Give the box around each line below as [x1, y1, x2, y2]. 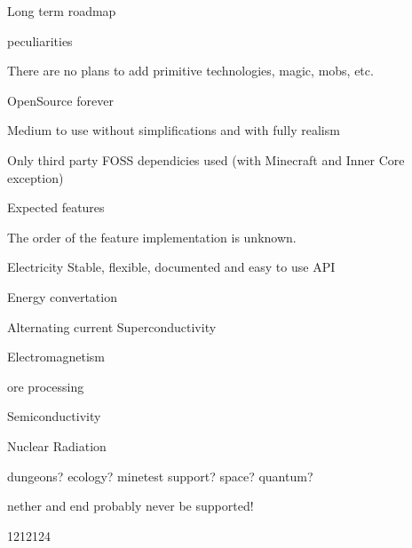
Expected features [7, 198, 105, 217]
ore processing [7, 377, 84, 395]
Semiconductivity [7, 407, 101, 425]
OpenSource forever [7, 91, 114, 109]
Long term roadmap [7, 2, 116, 20]
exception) [7, 168, 64, 187]
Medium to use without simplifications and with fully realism [7, 121, 340, 139]
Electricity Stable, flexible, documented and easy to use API [7, 258, 336, 276]
